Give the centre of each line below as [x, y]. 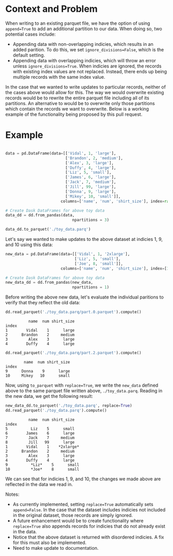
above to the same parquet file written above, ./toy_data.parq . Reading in [84, 390]
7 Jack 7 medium [40, 438]
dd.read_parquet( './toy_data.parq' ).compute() [56, 410]
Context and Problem [51, 9]
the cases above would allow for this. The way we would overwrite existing [85, 92]
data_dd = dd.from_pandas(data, [40, 215]
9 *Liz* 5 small [42, 465]
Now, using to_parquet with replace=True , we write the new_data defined [82, 385]
